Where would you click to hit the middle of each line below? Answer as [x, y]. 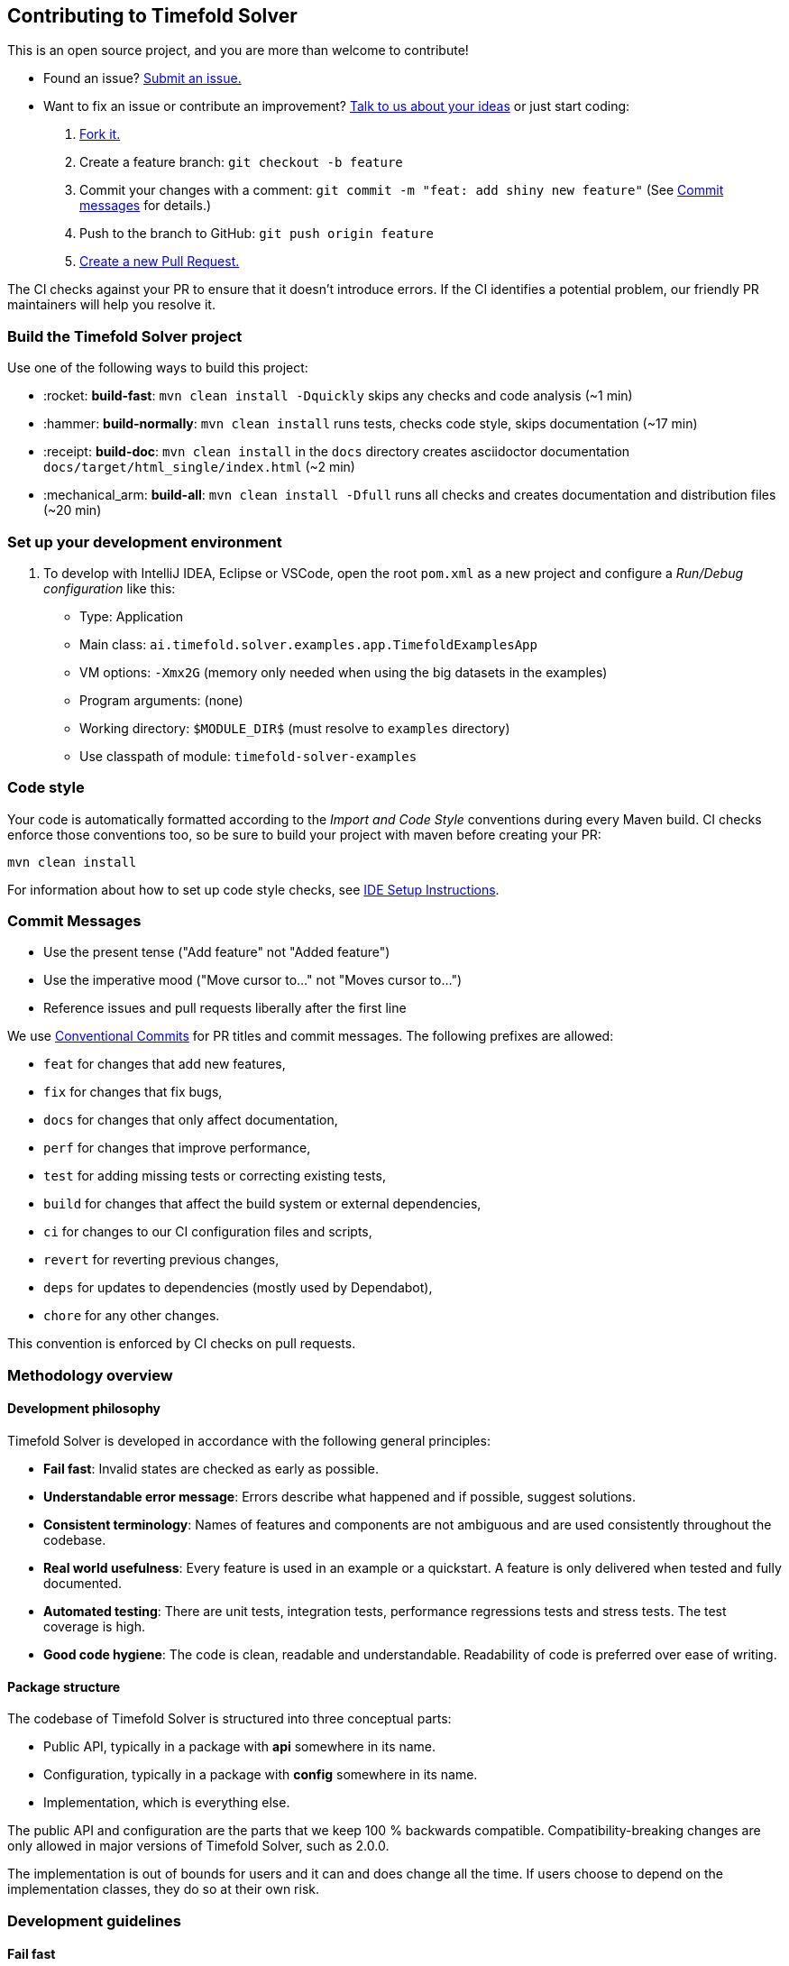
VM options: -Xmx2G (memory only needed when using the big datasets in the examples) [344, 672]
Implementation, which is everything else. [167, 1803]
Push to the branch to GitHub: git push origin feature [257, 234]
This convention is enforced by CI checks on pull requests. [182, 1344]
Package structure [64, 1686]
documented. [83, 1584]
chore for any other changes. [132, 1316]
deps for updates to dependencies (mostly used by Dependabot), [238, 1288]
